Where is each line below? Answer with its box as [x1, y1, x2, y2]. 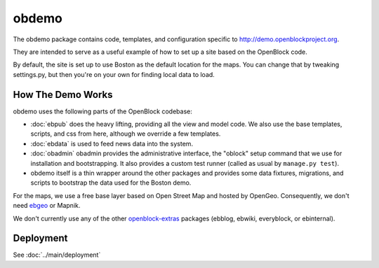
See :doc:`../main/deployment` [13, 251, 101, 259]
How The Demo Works [13, 88, 113, 101]
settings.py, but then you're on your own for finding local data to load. [13, 70, 215, 78]
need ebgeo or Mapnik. [13, 202, 81, 210]
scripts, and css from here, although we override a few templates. [30, 129, 221, 138]
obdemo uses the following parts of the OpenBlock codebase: [13, 107, 193, 115]
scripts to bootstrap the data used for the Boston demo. [30, 178, 192, 187]
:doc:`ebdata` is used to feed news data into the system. [30, 139, 193, 148]
